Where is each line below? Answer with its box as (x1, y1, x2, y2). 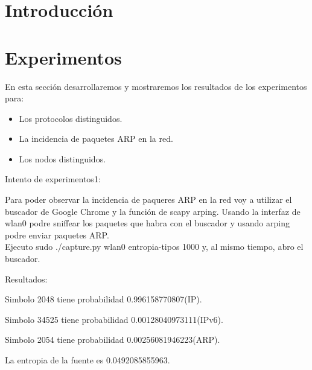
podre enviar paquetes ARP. (5, 228, 109, 241)
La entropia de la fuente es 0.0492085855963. (5, 354, 170, 366)
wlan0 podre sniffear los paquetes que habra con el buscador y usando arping (5, 217, 290, 229)
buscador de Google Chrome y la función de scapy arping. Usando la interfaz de (5, 205, 301, 217)
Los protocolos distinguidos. (19, 112, 123, 124)
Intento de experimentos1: (5, 173, 101, 185)
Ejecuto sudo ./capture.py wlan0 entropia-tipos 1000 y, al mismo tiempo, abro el (5, 240, 304, 253)
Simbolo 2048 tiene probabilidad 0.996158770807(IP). (5, 293, 202, 305)
